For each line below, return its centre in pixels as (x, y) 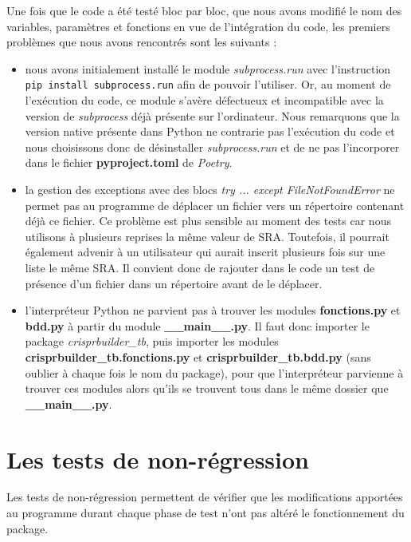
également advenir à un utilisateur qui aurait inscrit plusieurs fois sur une (205, 252)
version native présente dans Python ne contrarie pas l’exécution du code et (210, 131)
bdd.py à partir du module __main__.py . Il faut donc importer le (197, 325)
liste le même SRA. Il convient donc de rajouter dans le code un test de (200, 267)
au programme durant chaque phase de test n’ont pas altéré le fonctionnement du (205, 513)
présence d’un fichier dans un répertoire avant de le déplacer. (174, 283)
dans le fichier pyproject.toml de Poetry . (129, 162)
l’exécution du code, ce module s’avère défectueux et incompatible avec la (204, 100)
